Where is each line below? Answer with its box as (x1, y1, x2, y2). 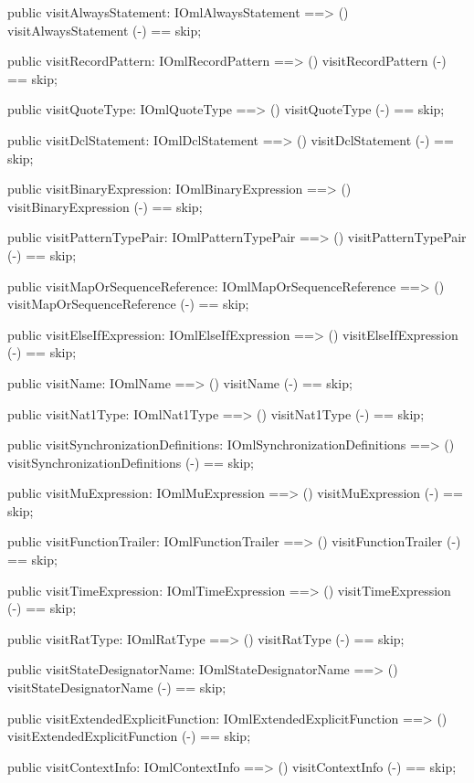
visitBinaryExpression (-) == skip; (7, 196, 203, 216)
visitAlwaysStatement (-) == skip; (7, 20, 202, 39)
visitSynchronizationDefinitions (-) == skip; (7, 452, 255, 471)
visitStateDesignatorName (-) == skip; (7, 678, 226, 697)
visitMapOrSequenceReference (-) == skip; (7, 294, 249, 313)
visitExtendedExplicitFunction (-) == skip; (7, 726, 251, 746)
